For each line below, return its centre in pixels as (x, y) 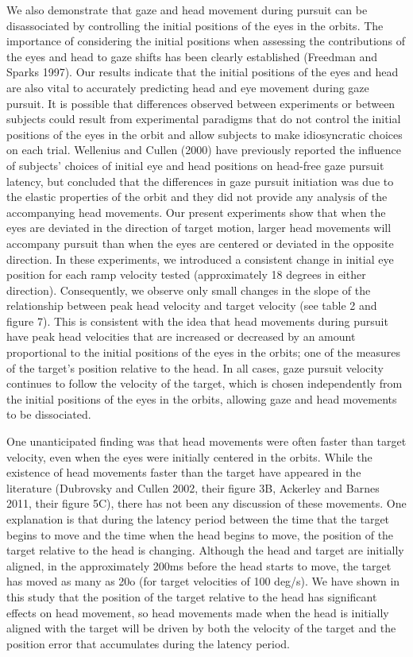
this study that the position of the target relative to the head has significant (192, 596)
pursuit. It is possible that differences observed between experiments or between (201, 103)
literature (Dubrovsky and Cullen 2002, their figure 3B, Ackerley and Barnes (193, 487)
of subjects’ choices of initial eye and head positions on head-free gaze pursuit (195, 165)
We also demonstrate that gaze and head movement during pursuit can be (187, 10)
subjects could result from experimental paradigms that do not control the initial (204, 119)
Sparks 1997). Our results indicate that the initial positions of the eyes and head (203, 72)
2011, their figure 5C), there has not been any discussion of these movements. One (206, 503)
